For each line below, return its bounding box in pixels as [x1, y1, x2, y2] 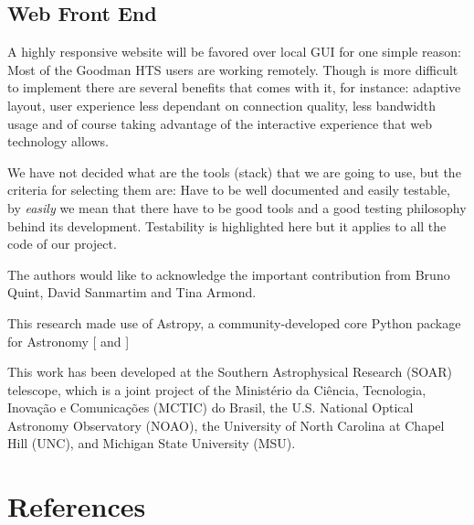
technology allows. [7, 132, 109, 151]
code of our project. [7, 234, 117, 253]
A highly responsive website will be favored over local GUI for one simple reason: [7, 42, 461, 61]
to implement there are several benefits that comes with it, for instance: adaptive [7, 78, 461, 97]
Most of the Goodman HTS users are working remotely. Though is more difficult [7, 59, 458, 79]
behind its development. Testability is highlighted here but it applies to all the [7, 216, 447, 235]
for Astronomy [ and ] [7, 331, 130, 350]
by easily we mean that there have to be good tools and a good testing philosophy [7, 198, 467, 217]
